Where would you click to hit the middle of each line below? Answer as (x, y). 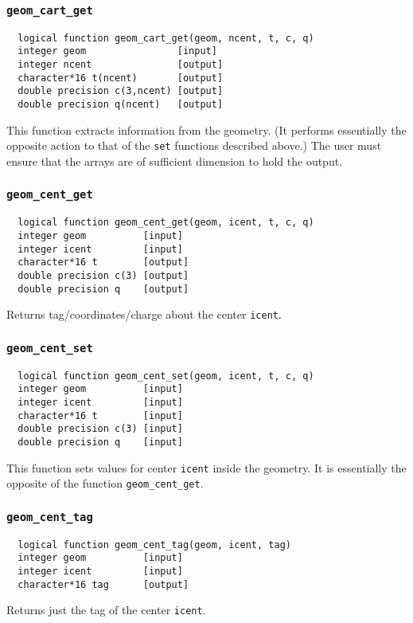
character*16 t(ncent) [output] (121, 78)
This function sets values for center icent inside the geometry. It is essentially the (206, 467)
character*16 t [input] (100, 415)
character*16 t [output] (103, 263)
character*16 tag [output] (103, 584)
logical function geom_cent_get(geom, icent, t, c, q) (166, 223)
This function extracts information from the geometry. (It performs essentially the (206, 129)
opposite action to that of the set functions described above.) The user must (194, 145)
